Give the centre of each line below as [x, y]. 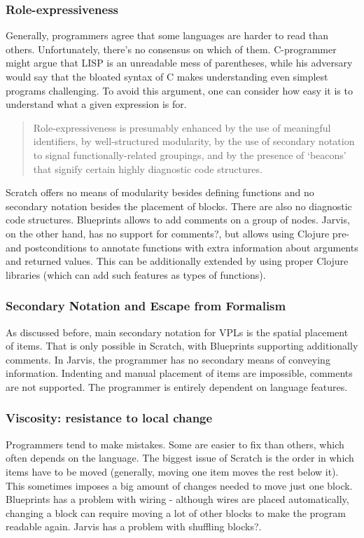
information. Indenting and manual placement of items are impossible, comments [179, 373]
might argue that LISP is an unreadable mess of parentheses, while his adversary [179, 63]
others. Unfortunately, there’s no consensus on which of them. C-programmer [171, 49]
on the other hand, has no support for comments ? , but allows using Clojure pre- [178, 233]
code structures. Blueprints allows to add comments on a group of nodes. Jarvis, [178, 220]
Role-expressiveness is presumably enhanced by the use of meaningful [182, 127]
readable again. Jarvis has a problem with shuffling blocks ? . [134, 526]
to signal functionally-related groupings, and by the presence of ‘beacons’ [190, 154]
